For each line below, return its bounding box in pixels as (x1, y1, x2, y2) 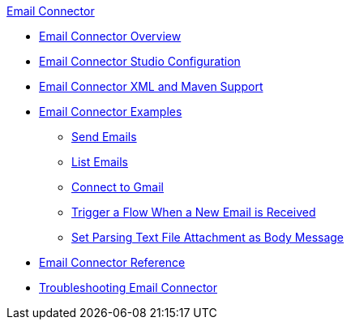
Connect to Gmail (71, 180, 164, 194)
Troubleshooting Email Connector (39, 281, 217, 294)
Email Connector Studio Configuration (39, 54, 241, 68)
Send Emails (71, 130, 137, 144)
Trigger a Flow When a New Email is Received (71, 205, 316, 219)
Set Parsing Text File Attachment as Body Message (71, 230, 345, 244)
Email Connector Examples (39, 105, 182, 118)
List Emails (71, 155, 128, 169)
